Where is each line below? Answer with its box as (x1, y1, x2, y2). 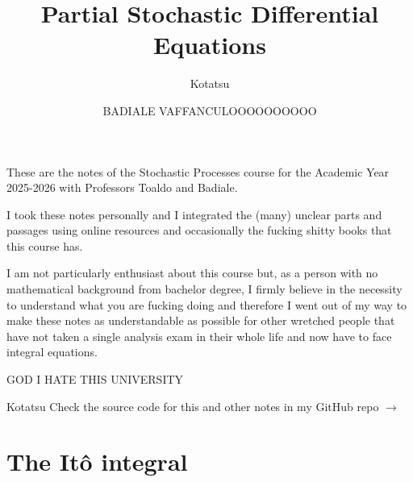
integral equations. (6, 343, 98, 360)
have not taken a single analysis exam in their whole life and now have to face (6, 327, 392, 344)
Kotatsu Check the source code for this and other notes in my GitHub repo (6, 397, 379, 414)
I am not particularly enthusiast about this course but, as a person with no (6, 264, 378, 281)
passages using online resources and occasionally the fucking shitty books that (6, 222, 392, 239)
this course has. (6, 237, 83, 254)
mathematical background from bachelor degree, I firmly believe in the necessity (6, 280, 403, 297)
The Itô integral (6, 445, 188, 478)
